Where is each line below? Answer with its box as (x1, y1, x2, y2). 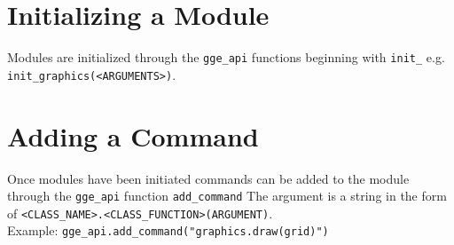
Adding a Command (7, 117, 259, 154)
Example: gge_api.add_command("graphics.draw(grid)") (7, 221, 329, 240)
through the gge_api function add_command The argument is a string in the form (7, 186, 447, 205)
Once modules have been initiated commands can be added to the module (7, 169, 410, 187)
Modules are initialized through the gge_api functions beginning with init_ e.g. (7, 48, 445, 67)
